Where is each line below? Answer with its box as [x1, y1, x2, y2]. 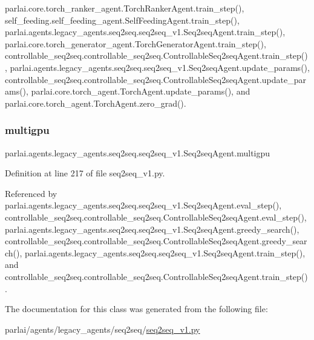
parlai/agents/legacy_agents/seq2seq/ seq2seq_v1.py [5, 322, 200, 335]
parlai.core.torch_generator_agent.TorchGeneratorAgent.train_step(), [5, 37, 266, 50]
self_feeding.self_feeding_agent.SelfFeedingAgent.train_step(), [5, 13, 240, 26]
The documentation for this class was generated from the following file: [5, 302, 268, 315]
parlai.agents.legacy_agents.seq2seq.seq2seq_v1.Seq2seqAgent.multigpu [5, 146, 270, 159]
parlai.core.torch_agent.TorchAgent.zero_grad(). [5, 96, 186, 109]
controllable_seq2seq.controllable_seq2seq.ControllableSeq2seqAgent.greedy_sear [5, 235, 307, 247]
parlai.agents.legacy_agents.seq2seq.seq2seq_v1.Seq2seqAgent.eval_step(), [5, 199, 282, 212]
